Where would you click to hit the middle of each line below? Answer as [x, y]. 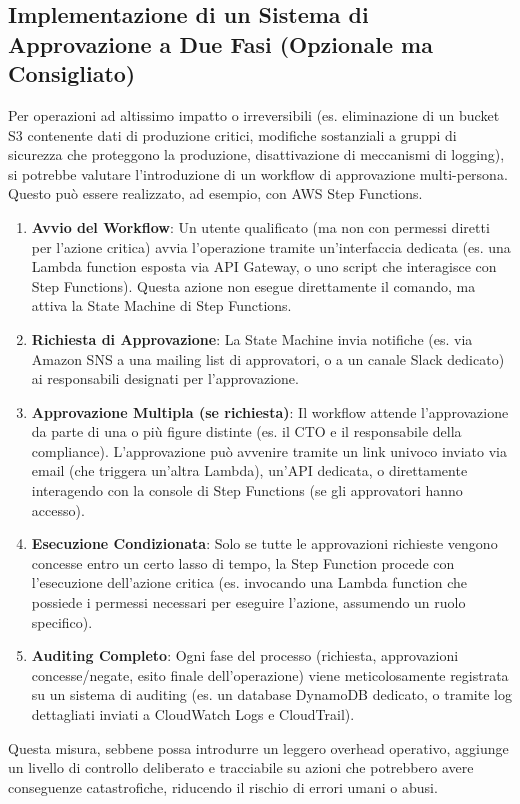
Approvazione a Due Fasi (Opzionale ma [220, 43]
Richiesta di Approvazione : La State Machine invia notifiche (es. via [252, 338]
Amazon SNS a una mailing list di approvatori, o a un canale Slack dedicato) [268, 358]
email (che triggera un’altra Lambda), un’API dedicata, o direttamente [249, 470]
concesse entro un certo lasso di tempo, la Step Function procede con [243, 562]
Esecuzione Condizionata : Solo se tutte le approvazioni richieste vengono [264, 543]
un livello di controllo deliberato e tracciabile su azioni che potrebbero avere [241, 767]
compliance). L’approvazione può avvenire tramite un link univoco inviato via [269, 450]
